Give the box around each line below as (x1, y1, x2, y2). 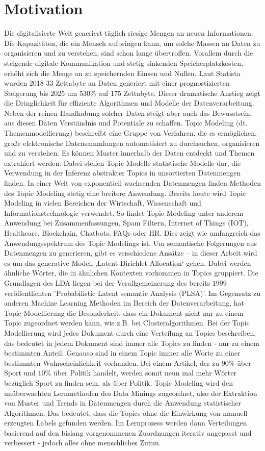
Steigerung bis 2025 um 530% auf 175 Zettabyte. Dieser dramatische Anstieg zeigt (4, 87, 261, 98)
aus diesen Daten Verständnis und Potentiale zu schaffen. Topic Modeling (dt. (4, 117, 248, 128)
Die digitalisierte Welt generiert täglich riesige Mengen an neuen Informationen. (4, 28, 253, 38)
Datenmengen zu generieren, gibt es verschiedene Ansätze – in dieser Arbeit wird (4, 247, 257, 258)
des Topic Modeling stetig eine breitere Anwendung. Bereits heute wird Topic (4, 187, 246, 198)
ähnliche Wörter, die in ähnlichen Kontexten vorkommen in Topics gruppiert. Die (4, 267, 258, 278)
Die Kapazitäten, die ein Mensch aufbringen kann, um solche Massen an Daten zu (4, 37, 260, 48)
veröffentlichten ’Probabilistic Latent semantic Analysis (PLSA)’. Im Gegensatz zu (4, 287, 261, 298)
